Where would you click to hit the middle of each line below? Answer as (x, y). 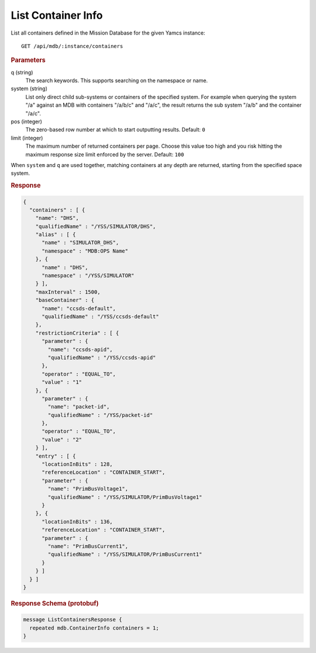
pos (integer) (26, 121)
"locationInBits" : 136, (78, 521)
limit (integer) (27, 138)
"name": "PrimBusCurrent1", (88, 546)
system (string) (29, 89)
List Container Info (57, 15)
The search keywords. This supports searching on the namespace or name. (116, 80)
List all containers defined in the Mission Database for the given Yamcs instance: (108, 33)
